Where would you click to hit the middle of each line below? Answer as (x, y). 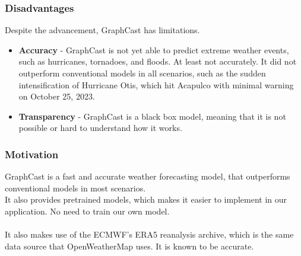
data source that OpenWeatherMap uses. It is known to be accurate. (129, 246)
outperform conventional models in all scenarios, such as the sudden (142, 73)
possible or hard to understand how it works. (100, 128)
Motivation (32, 154)
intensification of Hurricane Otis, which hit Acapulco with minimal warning (156, 84)
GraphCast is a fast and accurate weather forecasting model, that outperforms (148, 176)
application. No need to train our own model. (87, 211)
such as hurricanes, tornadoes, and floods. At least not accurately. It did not (158, 61)
